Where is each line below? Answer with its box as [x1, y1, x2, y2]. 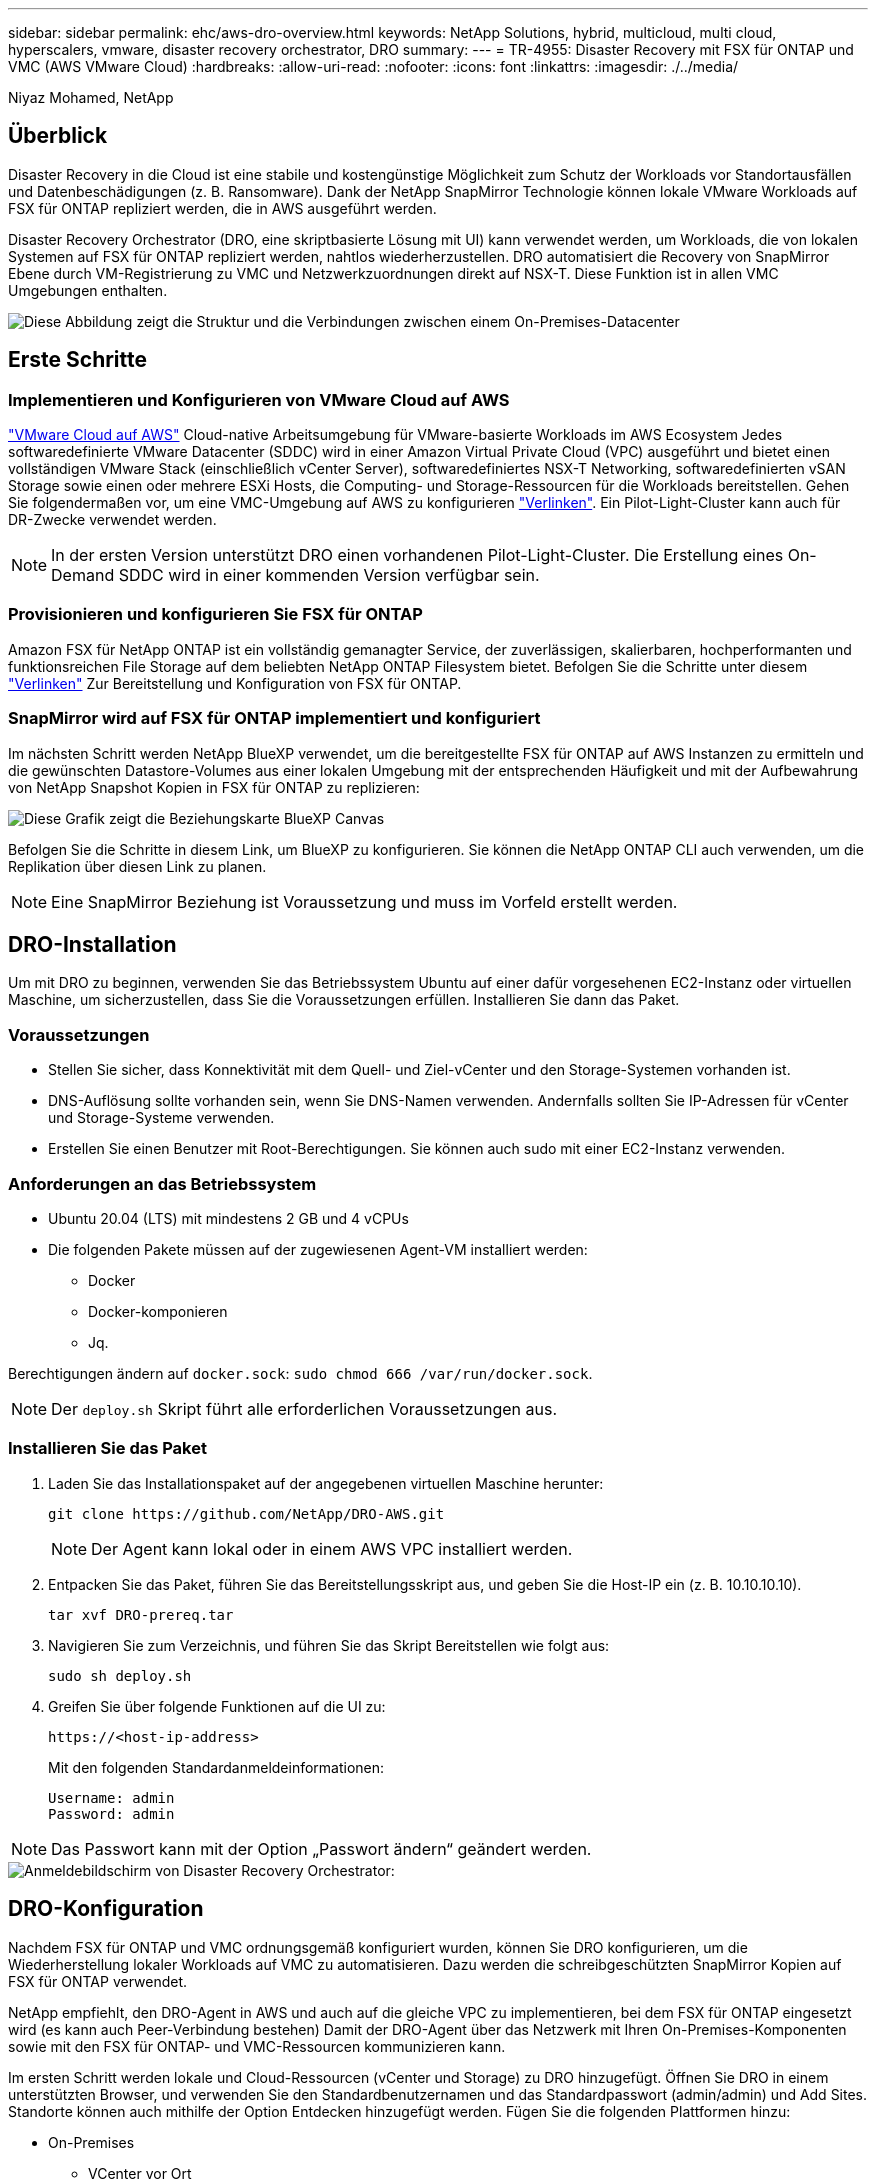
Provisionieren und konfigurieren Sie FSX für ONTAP [8, 604, 423, 625]
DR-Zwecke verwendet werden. [8, 511, 217, 529]
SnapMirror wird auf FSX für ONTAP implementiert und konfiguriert [8, 708, 541, 729]
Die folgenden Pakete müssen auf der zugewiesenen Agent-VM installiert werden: [48, 1240, 588, 1258]
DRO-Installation [8, 931, 177, 957]
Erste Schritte [8, 347, 148, 373]
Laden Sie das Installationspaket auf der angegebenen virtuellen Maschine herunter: [48, 1474, 604, 1492]
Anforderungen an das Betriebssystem [8, 1173, 317, 1194]
